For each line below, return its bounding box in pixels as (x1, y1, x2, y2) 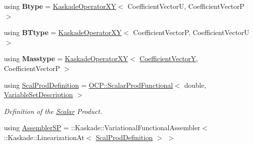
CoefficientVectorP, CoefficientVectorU (133, 27, 250, 37)
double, (184, 79, 206, 90)
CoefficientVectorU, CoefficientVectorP (127, 1, 245, 11)
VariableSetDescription (4, 89, 73, 100)
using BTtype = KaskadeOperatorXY (4, 27, 122, 37)
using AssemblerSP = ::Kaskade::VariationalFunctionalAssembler (4, 122, 200, 133)
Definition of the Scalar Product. (4, 106, 102, 116)
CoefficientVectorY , (139, 53, 198, 64)
